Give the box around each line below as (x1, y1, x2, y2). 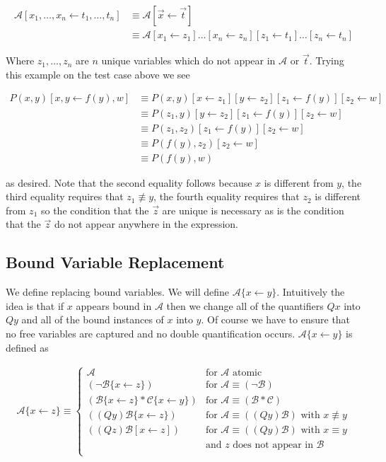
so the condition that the (40, 202, 149, 217)
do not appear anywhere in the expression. (54, 216, 238, 231)
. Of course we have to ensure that (201, 312, 351, 327)
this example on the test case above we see (6, 67, 190, 81)
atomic (233, 368, 262, 379)
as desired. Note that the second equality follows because (6, 175, 252, 190)
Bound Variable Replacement (6, 251, 225, 273)
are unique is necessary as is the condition (162, 202, 344, 217)
